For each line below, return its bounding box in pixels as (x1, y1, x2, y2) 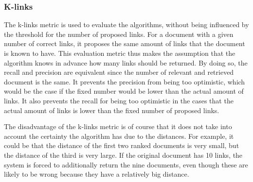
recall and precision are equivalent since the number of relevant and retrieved (4, 67, 234, 77)
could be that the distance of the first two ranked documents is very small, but (4, 140, 239, 150)
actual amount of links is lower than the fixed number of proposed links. (4, 105, 219, 115)
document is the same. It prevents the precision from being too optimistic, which (4, 76, 245, 86)
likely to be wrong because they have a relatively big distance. (4, 169, 189, 179)
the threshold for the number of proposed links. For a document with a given (4, 29, 234, 39)
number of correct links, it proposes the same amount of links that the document (4, 38, 245, 49)
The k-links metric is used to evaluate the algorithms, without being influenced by (4, 19, 249, 30)
